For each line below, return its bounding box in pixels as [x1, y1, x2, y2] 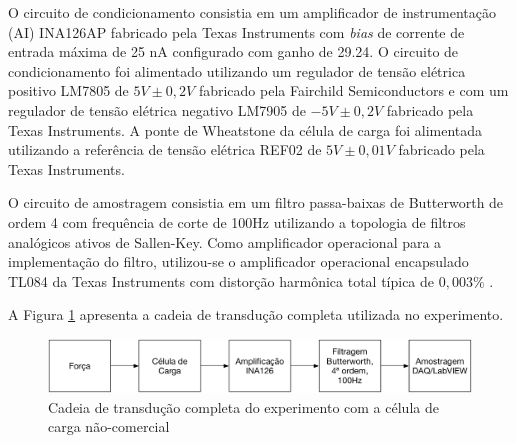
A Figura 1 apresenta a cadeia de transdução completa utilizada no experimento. [8, 304, 504, 325]
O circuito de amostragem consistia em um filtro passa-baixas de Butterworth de [8, 192, 504, 213]
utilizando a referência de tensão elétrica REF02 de [8, 139, 322, 160]
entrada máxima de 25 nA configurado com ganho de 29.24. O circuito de [8, 41, 459, 62]
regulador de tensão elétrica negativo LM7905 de [8, 99, 306, 120]
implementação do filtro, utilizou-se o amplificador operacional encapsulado [8, 251, 469, 272]
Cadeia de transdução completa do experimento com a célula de [48, 396, 439, 417]
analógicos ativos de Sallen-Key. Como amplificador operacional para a [8, 231, 442, 252]
